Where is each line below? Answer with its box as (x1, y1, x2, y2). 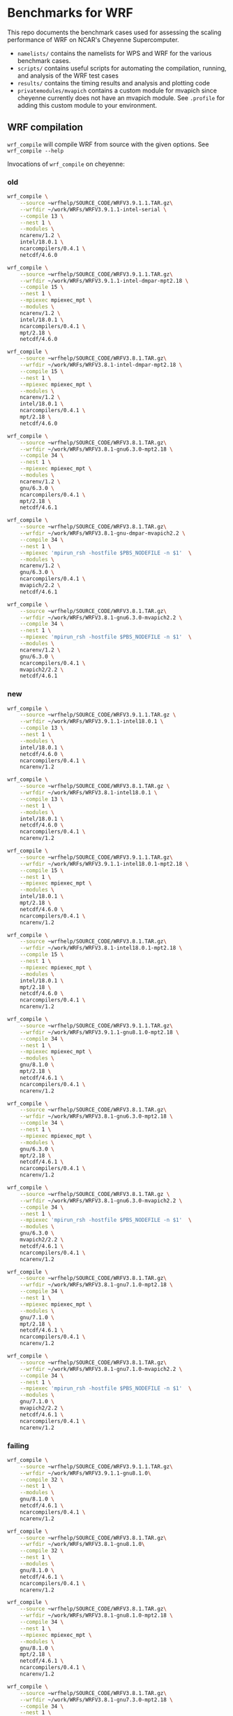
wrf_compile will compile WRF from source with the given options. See (7, 140, 209, 148)
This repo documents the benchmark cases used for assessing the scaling (7, 28, 222, 36)
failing (7, 1440, 29, 1450)
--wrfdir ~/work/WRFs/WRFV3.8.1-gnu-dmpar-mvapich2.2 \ (20, 530, 186, 537)
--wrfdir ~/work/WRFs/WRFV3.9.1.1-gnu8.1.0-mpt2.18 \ (20, 1029, 179, 1036)
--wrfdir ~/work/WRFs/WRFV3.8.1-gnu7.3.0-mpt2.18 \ (20, 1696, 173, 1703)
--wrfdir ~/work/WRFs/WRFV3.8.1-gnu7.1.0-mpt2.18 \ (20, 1281, 173, 1288)
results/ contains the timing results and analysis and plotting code (17, 78, 211, 87)
